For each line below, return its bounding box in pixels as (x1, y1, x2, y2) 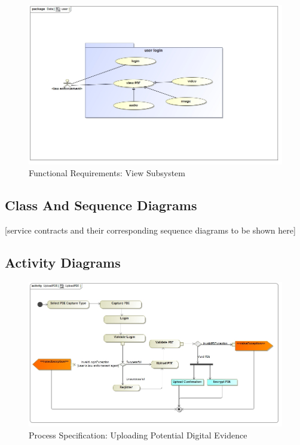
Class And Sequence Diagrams (5, 195, 197, 214)
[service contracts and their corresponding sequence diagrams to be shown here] (5, 223, 296, 236)
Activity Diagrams (5, 253, 121, 271)
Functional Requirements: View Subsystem (29, 167, 185, 179)
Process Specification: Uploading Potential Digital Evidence (29, 428, 247, 441)
